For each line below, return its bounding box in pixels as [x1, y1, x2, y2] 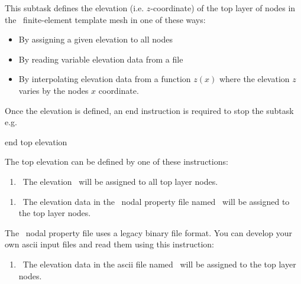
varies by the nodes [18, 84, 89, 96]
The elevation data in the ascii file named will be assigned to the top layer [22, 257, 296, 270]
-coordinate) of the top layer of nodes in [150, 2, 296, 14]
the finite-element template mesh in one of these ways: [5, 13, 206, 25]
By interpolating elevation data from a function [18, 73, 191, 85]
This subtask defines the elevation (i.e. [5, 2, 144, 14]
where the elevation [219, 73, 290, 85]
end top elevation [5, 135, 67, 148]
